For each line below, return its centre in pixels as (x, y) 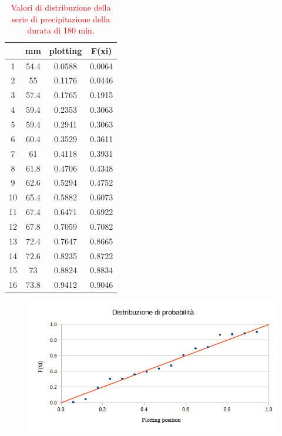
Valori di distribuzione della (61, 7)
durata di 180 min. (61, 30)
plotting (66, 50)
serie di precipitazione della (61, 19)
